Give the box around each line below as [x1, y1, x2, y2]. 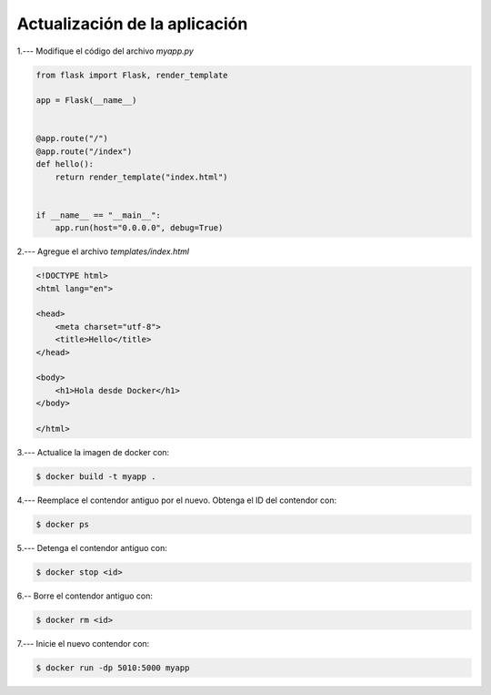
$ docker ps [35, 519, 90, 529]
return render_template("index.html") [55, 171, 228, 182]
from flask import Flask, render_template [35, 69, 228, 80]
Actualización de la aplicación [16, 14, 248, 34]
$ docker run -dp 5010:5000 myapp [35, 662, 190, 673]
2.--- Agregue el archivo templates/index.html [16, 246, 190, 257]
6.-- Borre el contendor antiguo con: [16, 590, 154, 601]
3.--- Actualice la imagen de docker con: [16, 446, 170, 457]
